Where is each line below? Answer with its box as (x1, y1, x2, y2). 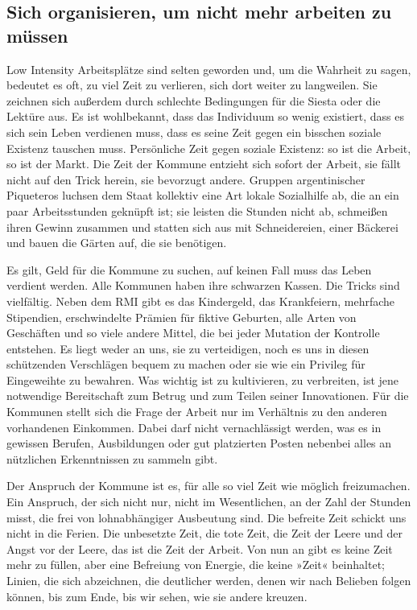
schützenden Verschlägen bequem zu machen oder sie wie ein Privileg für (6, 356, 365, 373)
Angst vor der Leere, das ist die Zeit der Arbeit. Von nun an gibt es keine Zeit (6, 540, 393, 557)
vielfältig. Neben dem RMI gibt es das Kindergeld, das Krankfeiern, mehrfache (6, 292, 395, 309)
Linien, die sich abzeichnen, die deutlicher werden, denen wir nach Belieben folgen (6, 572, 411, 588)
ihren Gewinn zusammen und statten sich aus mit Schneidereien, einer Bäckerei (6, 218, 398, 235)
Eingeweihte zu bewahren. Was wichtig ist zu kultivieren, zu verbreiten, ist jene (6, 371, 399, 388)
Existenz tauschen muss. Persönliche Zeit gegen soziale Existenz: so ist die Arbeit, (6, 139, 411, 156)
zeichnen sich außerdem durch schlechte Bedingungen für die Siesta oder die (6, 92, 381, 109)
